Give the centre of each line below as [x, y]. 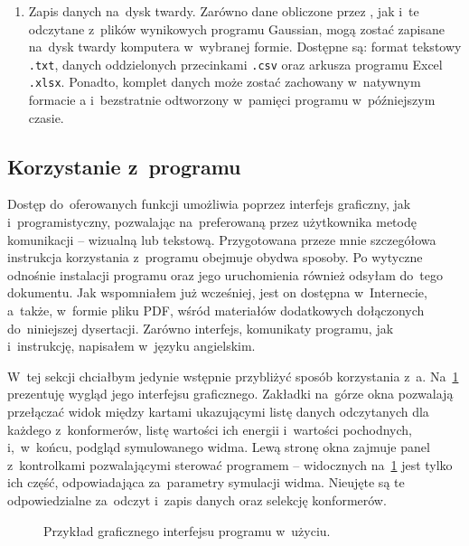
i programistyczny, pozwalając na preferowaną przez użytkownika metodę [212, 222]
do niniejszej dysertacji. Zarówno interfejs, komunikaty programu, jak [201, 328]
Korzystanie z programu [124, 166]
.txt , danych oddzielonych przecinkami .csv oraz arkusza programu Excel [235, 64]
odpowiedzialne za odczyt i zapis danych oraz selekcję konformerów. [197, 499]
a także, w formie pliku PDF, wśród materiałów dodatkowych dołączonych [216, 311]
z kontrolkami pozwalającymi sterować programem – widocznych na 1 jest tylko [230, 464]
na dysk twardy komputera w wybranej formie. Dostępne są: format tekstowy [245, 47]
